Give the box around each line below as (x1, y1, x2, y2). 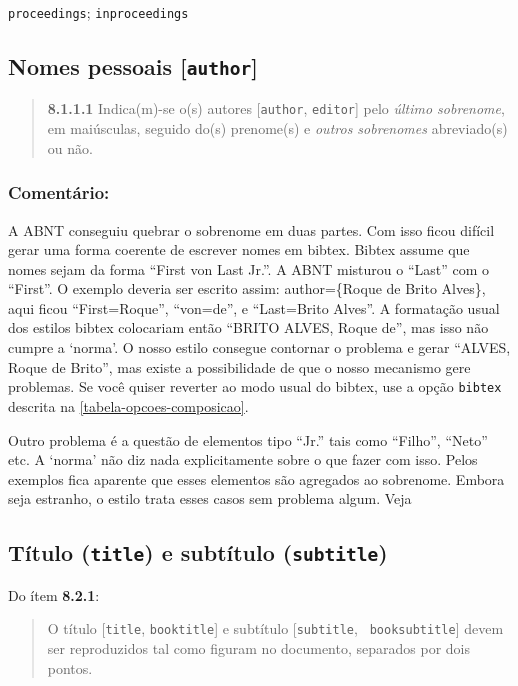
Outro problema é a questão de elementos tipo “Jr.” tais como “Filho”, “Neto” (8, 429, 488, 450)
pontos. (47, 657, 93, 678)
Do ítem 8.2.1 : (8, 584, 100, 605)
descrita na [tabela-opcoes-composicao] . (8, 395, 249, 416)
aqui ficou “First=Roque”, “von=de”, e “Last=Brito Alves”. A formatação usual (8, 297, 500, 318)
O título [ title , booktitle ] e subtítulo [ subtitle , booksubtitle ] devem (47, 618, 504, 639)
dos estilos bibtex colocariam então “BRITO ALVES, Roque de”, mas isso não (8, 317, 489, 338)
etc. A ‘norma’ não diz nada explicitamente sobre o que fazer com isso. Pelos (8, 449, 478, 470)
